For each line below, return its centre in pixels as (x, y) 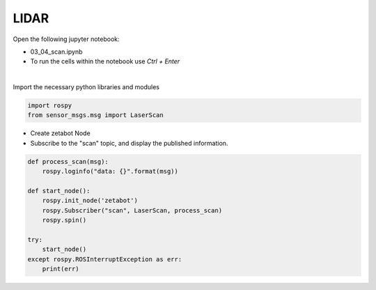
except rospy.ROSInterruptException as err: (105, 259)
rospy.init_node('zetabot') (90, 201)
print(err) (61, 269)
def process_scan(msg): (68, 161)
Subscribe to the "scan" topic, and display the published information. (129, 143)
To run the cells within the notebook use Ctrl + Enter (105, 61)
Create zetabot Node (60, 133)
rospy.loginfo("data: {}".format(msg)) (110, 171)
